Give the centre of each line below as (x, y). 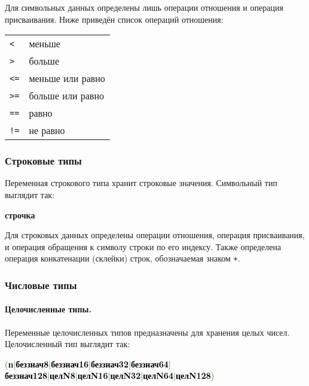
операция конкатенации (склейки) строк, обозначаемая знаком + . (123, 258)
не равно (47, 130)
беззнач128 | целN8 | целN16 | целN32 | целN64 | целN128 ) (110, 376)
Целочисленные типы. (48, 309)
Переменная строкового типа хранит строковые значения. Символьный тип (141, 183)
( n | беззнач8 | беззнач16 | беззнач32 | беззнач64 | (88, 364)
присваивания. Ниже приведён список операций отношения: (114, 19)
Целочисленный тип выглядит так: (68, 344)
